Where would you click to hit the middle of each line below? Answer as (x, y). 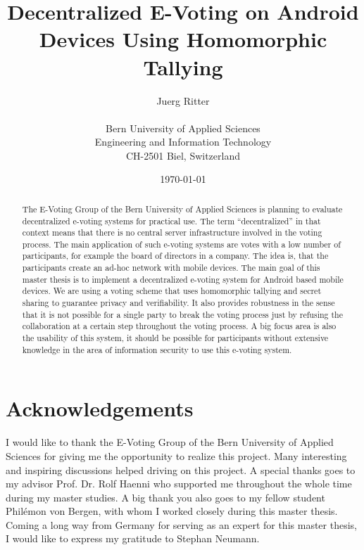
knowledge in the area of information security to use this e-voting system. (157, 349)
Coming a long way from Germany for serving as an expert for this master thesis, (181, 524)
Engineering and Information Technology (183, 142)
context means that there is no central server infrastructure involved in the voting (172, 232)
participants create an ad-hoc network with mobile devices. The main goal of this (171, 268)
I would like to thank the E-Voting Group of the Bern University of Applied (170, 442)
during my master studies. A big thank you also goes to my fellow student (165, 497)
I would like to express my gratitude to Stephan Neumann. (133, 538)
